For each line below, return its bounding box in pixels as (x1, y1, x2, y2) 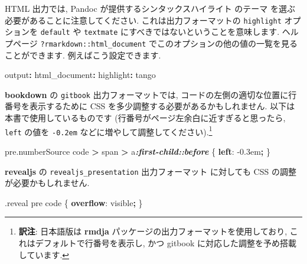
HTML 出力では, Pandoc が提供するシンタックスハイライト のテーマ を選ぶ (5, 2, 296, 14)
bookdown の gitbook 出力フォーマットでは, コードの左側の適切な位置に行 (5, 88, 297, 100)
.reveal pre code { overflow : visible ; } (5, 196, 143, 208)
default (40, 28, 70, 37)
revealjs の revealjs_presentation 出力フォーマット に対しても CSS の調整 (5, 165, 296, 177)
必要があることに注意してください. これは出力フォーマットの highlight (5, 14, 282, 26)
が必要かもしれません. (5, 177, 90, 189)
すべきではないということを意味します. (129, 25, 280, 38)
